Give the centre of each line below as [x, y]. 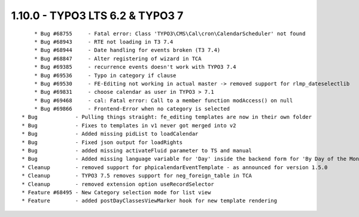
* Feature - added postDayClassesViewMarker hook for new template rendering [150, 201]
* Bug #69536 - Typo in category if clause [105, 75]
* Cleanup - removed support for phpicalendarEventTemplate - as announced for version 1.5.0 [175, 167]
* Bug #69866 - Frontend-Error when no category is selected [132, 109]
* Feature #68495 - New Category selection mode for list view [116, 192]
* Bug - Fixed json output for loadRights [102, 142]
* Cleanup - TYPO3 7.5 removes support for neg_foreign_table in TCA [137, 176]
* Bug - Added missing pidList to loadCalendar [110, 134]
